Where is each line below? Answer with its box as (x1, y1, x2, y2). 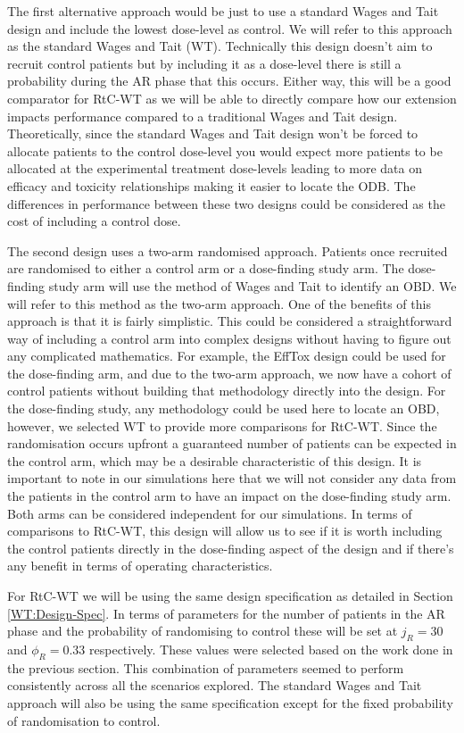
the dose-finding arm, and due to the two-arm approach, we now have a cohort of (7, 363, 452, 382)
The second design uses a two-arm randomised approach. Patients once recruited (7, 241, 448, 260)
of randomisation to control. (7, 711, 161, 729)
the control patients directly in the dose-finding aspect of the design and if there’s (7, 538, 454, 557)
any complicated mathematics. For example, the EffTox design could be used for (7, 346, 446, 365)
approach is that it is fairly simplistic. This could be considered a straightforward (7, 312, 452, 330)
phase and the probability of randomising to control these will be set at (7, 621, 398, 640)
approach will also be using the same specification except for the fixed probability (7, 693, 453, 712)
